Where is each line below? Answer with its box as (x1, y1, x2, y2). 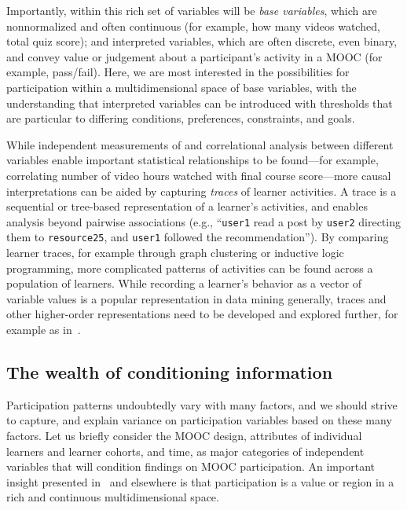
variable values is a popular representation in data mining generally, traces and (6, 290, 387, 306)
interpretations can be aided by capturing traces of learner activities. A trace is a (6, 182, 397, 199)
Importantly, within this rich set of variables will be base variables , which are (6, 2, 377, 18)
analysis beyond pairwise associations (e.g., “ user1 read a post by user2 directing (6, 213, 401, 229)
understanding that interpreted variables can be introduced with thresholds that (6, 94, 393, 111)
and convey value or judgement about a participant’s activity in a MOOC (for (6, 48, 383, 64)
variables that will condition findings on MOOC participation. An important (6, 458, 375, 475)
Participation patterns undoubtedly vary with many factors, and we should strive (6, 396, 398, 413)
